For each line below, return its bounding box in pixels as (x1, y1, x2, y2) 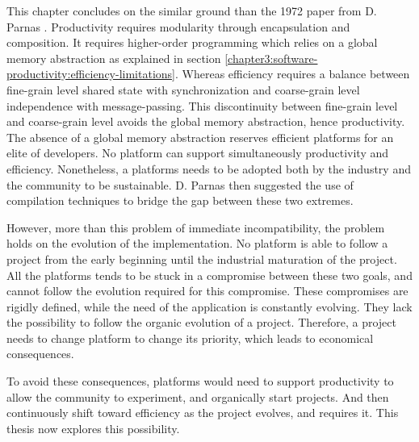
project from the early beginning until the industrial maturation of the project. (6, 250, 397, 267)
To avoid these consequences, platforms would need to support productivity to (6, 373, 394, 390)
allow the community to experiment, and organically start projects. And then (6, 388, 389, 405)
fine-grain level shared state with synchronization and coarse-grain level (6, 81, 360, 98)
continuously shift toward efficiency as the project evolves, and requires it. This (6, 404, 399, 421)
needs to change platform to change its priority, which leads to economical (6, 329, 374, 346)
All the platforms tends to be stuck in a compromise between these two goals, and (6, 266, 413, 283)
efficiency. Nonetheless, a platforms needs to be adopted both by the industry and (6, 160, 411, 177)
